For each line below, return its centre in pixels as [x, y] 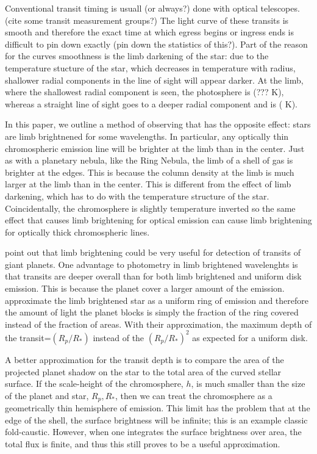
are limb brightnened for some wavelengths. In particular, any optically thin [147, 136]
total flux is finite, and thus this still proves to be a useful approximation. [143, 443]
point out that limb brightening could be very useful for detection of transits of [153, 252]
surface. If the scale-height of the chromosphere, [94, 384]
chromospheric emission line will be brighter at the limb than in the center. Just [155, 148]
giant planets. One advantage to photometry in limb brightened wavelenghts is [151, 264]
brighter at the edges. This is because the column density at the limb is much [150, 172]
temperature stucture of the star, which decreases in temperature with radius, [150, 67]
